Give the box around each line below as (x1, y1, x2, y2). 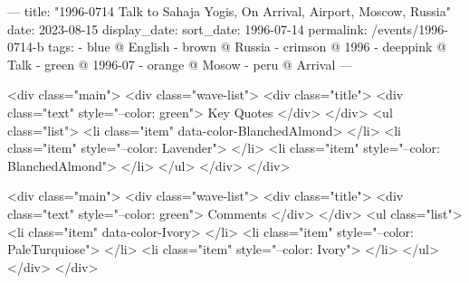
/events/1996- (371, 19, 448, 38)
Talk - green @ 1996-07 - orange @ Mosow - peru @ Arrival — (7, 54, 352, 73)
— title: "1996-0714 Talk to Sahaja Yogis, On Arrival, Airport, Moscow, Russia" (7, 2, 451, 20)
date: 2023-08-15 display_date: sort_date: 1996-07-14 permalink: (7, 19, 368, 38)
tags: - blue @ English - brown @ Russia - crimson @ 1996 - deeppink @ (48, 37, 446, 56)
